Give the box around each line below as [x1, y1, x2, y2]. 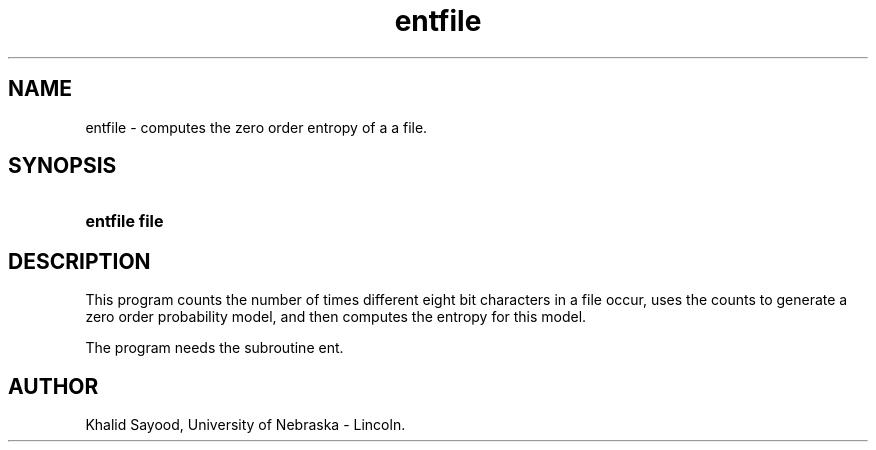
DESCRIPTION [8, 248, 151, 274]
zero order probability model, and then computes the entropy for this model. [85, 308, 587, 326]
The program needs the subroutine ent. [85, 339, 344, 357]
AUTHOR [8, 373, 99, 399]
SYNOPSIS [8, 153, 117, 179]
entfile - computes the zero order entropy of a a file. [85, 118, 428, 136]
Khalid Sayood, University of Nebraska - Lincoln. [85, 416, 406, 434]
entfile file [85, 211, 164, 232]
